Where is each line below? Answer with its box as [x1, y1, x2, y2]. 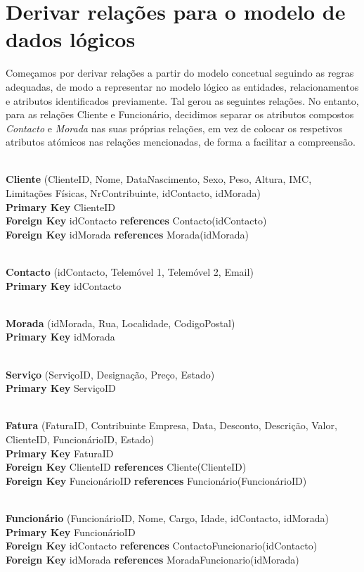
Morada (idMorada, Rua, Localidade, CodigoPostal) [6, 315, 235, 330]
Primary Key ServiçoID [6, 381, 116, 395]
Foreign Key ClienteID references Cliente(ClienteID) [6, 459, 247, 474]
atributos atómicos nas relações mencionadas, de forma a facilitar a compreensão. [6, 134, 356, 149]
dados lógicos [6, 25, 136, 53]
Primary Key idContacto [6, 278, 122, 293]
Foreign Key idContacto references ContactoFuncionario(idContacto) [6, 538, 318, 553]
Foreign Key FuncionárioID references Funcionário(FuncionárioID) [6, 473, 307, 488]
